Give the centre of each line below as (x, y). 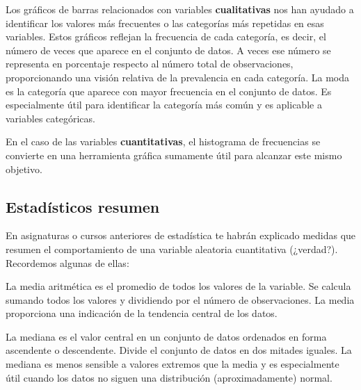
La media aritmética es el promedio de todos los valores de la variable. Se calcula (178, 286)
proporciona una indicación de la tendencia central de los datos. (142, 313)
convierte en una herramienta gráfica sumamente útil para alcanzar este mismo (174, 155)
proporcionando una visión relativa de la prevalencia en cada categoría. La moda (177, 77)
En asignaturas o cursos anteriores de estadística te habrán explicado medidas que (181, 235)
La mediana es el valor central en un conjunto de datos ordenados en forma (166, 336)
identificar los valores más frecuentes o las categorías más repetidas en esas (165, 23)
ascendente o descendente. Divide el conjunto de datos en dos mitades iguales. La (179, 350)
